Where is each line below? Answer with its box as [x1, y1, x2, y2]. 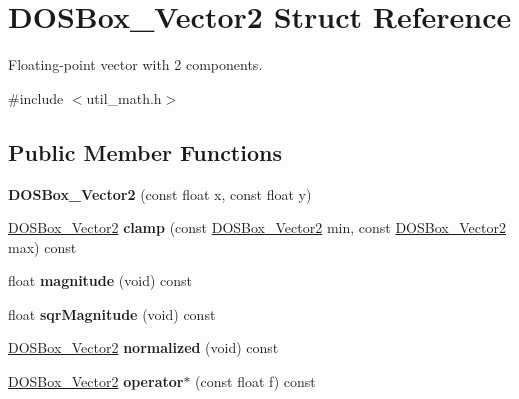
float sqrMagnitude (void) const [8, 303, 216, 324]
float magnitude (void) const [8, 270, 192, 291]
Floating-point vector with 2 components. [8, 54, 263, 75]
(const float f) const [195, 371, 316, 392]
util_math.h [86, 87, 162, 108]
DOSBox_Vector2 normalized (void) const [8, 337, 279, 358]
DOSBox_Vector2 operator [8, 371, 184, 392]
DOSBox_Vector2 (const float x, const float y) [8, 183, 312, 204]
